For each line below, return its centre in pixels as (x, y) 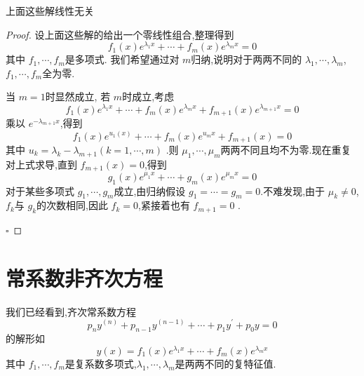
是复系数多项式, (101, 363)
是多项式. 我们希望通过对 (122, 59)
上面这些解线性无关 (50, 11)
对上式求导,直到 (41, 164)
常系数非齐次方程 (85, 277)
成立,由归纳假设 (150, 190)
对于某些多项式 (40, 190)
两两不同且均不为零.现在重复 (286, 150)
